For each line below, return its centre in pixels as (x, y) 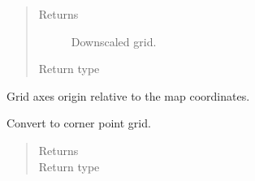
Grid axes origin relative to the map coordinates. (128, 95)
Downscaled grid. (114, 41)
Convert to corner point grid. (79, 123)
